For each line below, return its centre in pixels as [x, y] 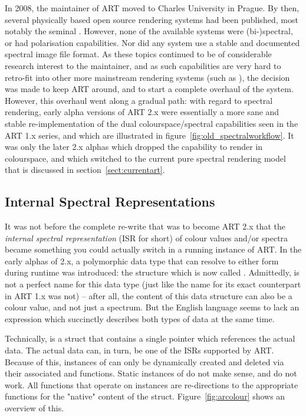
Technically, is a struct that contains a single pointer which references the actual [150, 338]
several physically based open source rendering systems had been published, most [152, 19]
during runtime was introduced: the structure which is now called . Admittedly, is [152, 272]
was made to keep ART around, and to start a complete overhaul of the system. [149, 89]
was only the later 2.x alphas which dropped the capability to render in [134, 147]
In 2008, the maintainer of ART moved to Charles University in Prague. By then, [152, 8]
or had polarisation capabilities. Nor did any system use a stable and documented [152, 42]
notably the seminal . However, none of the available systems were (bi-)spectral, [149, 31]
